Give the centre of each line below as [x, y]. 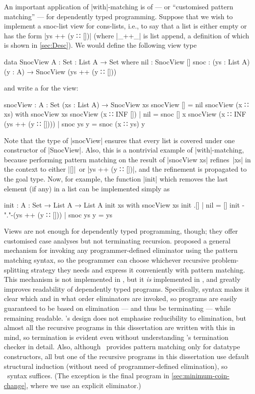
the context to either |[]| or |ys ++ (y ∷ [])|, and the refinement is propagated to [125, 169]
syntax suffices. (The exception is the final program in [88, 376]
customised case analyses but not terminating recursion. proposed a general [117, 240]
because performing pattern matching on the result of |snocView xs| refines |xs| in [127, 159]
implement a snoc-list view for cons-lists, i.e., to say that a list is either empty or [126, 26]
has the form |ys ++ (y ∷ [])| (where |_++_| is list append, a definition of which [127, 35]
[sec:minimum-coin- [200, 376]
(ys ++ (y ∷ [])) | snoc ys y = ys [63, 214]
